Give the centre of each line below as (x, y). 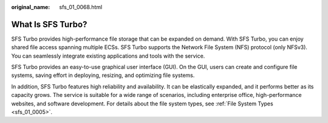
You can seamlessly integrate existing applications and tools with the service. (108, 56)
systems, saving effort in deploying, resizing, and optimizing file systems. (103, 75)
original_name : (31, 7)
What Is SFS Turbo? (49, 24)
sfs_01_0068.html (81, 7)
